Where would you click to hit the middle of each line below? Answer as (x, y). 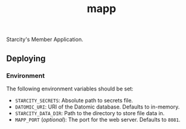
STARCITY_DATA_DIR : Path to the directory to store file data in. (90, 113)
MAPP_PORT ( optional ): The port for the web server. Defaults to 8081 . (98, 119)
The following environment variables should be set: (70, 89)
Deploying (26, 58)
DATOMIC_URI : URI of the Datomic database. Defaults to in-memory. (97, 107)
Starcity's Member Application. (45, 39)
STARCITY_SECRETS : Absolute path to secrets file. (74, 100)
